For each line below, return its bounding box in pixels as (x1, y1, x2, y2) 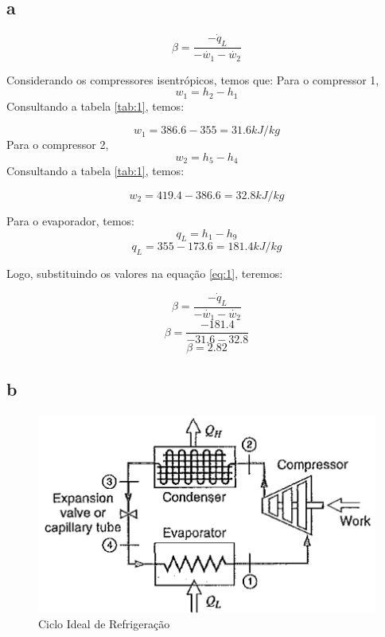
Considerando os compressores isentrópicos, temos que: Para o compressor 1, (6, 71, 379, 88)
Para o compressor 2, (6, 136, 109, 153)
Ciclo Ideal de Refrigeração (38, 616, 170, 632)
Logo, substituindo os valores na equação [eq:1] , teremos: (6, 265, 283, 282)
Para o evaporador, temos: (6, 212, 134, 229)
